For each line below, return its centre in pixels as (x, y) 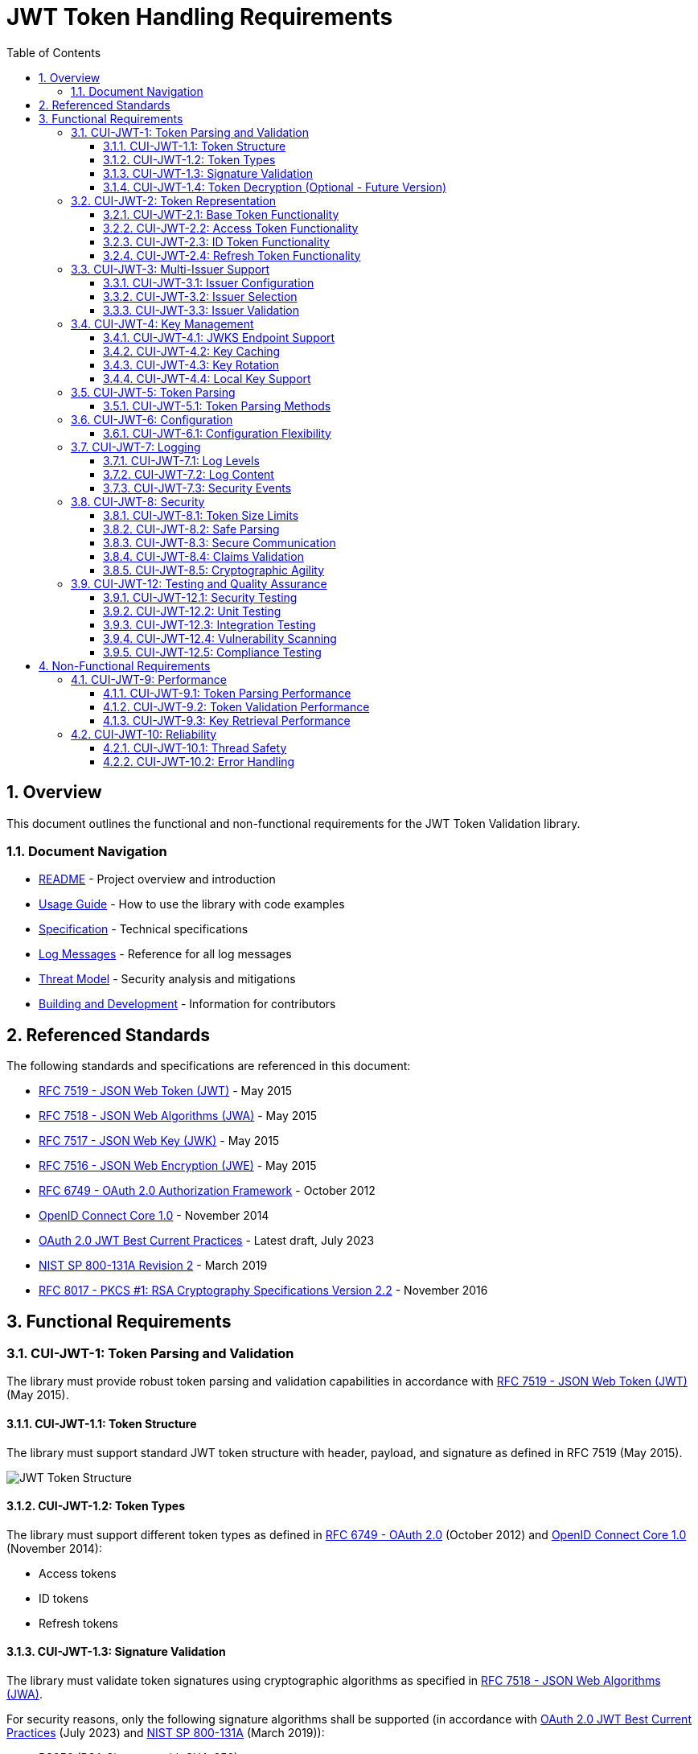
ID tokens (64, 1598)
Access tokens (78, 1573)
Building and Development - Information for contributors (187, 1004)
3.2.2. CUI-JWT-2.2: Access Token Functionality (231, 228)
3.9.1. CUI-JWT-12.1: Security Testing (200, 597)
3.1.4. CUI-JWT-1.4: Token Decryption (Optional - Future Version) (275, 187)
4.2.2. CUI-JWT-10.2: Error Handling (199, 761)
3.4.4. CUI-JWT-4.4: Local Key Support (207, 378)
